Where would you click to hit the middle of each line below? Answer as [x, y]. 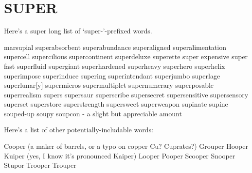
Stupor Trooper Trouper [40, 165]
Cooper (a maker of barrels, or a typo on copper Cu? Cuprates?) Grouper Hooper [126, 146]
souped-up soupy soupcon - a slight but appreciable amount [93, 113]
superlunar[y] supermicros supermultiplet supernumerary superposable [109, 85]
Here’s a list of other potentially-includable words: [79, 130]
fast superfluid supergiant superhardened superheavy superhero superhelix [115, 66]
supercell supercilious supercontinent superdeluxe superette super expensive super [126, 56]
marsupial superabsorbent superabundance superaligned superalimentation [115, 47]
